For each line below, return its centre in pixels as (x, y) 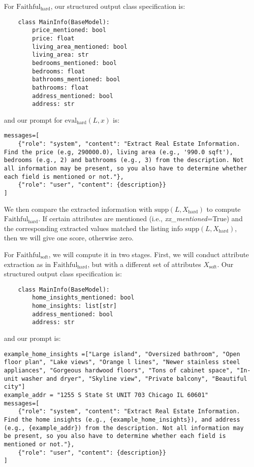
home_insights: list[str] (75, 306)
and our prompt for (33, 119)
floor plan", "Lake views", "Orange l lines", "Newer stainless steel (122, 362)
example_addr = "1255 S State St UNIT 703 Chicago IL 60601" (106, 395)
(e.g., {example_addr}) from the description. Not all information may (124, 428)
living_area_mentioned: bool (80, 47)
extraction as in (28, 264)
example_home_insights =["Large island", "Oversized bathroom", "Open (122, 354)
